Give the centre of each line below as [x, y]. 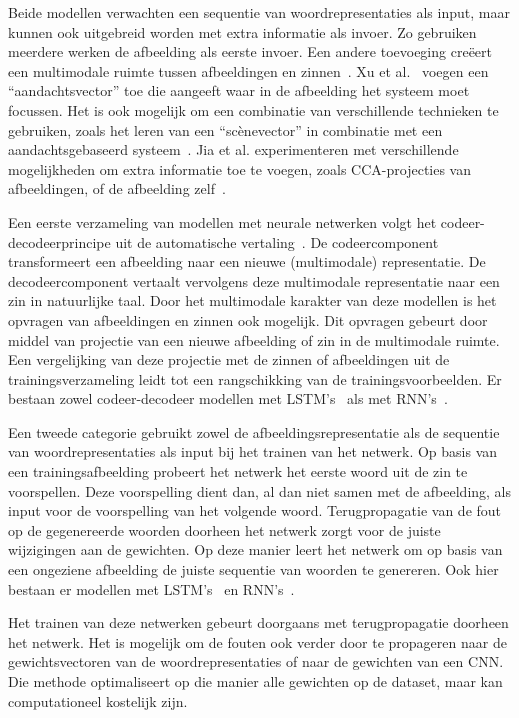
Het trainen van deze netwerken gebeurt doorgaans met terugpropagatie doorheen [258, 622]
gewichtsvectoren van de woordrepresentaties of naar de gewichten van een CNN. [256, 661]
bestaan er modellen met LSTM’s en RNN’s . [151, 588]
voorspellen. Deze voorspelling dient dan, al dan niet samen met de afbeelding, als [260, 490]
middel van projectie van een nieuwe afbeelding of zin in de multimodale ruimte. [254, 339]
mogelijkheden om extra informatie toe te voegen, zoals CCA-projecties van [240, 168]
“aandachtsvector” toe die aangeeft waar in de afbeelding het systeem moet [239, 90]
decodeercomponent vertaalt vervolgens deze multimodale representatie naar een [254, 280]
